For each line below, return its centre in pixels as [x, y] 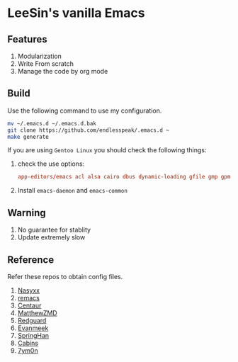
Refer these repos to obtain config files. [65, 276]
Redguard [32, 320]
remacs [29, 298]
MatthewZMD [38, 312]
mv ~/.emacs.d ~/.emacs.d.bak [52, 123]
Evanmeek [33, 328]
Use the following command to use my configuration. [85, 111]
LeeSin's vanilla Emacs [76, 13]
